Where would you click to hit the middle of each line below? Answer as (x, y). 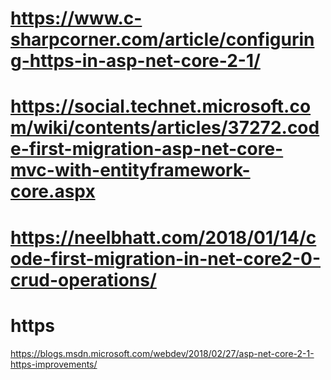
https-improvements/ (54, 364)
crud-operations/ (83, 279)
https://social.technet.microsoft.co (161, 106)
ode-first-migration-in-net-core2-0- (166, 258)
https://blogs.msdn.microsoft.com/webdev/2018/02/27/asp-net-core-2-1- (162, 353)
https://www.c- (76, 18)
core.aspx (53, 191)
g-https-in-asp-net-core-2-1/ (135, 61)
